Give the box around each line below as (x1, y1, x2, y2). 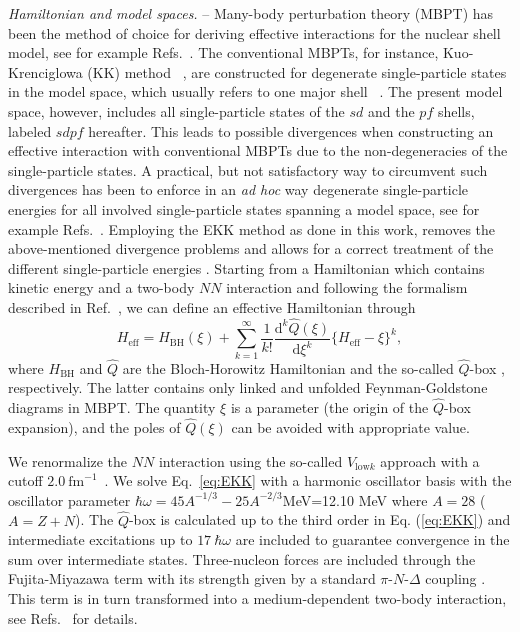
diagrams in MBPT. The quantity (8, 397, 216, 418)
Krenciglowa (8, 61, 83, 82)
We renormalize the (8, 450, 128, 471)
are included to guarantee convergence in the (235, 529, 510, 550)
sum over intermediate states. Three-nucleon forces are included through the (8, 548, 476, 569)
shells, (437, 100, 475, 121)
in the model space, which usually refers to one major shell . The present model (8, 81, 503, 102)
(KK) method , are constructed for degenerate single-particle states (87, 61, 507, 82)
